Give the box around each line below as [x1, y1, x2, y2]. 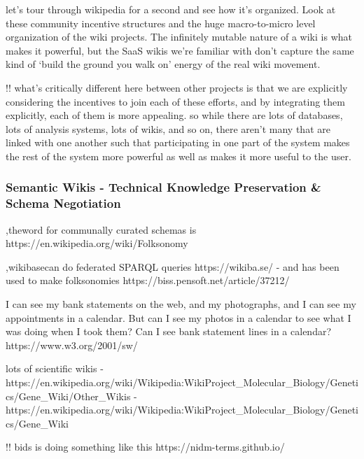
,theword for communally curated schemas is [6, 222, 197, 236]
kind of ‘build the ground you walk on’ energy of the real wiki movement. [6, 57, 321, 71]
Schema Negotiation [6, 195, 121, 212]
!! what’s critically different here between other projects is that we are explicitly [6, 80, 348, 94]
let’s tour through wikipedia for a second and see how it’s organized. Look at [6, 2, 336, 16]
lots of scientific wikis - [6, 361, 104, 376]
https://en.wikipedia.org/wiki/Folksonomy [6, 236, 188, 250]
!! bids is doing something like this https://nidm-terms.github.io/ [6, 439, 285, 454]
